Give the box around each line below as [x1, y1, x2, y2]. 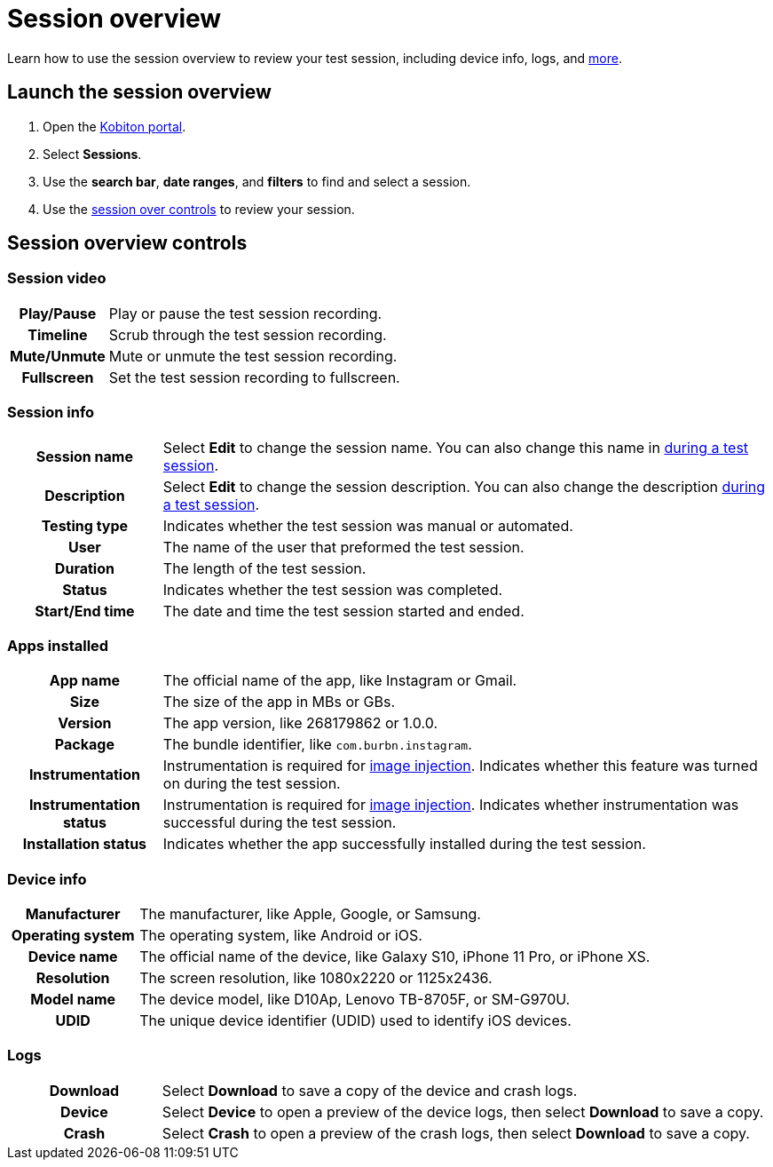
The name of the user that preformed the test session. [162, 537, 525, 556]
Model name [30, 990, 116, 1009]
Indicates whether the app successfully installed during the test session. [162, 835, 646, 853]
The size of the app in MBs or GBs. [162, 693, 396, 711]
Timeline [28, 325, 88, 344]
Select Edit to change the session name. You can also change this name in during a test [162, 438, 749, 456]
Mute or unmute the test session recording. [108, 346, 398, 365]
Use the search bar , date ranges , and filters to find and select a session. [43, 173, 471, 189]
